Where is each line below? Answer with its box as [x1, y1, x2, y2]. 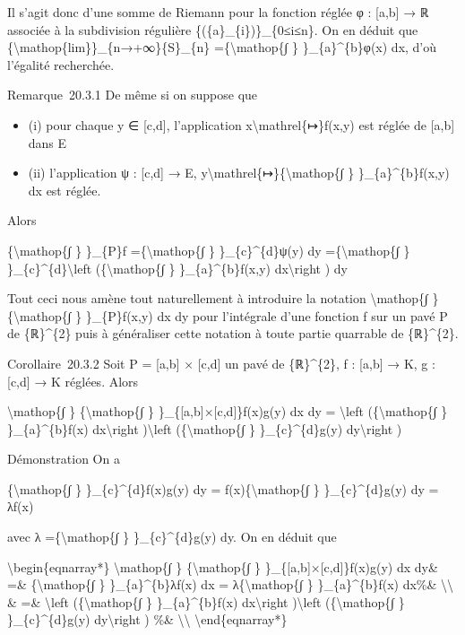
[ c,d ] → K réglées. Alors [7, 371, 139, 390]
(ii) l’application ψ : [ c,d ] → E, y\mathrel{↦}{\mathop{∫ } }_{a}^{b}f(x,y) [28, 163, 450, 182]
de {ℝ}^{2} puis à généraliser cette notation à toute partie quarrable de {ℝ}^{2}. [7, 324, 459, 343]
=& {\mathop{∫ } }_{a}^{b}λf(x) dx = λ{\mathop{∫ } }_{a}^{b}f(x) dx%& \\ [7, 575, 454, 594]
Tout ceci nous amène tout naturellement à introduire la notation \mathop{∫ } [7, 289, 439, 308]
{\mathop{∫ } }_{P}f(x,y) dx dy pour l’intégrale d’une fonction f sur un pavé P [7, 306, 448, 325]
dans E [28, 133, 67, 152]
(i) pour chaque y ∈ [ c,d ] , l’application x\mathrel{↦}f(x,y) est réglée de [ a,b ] [28, 115, 455, 134]
